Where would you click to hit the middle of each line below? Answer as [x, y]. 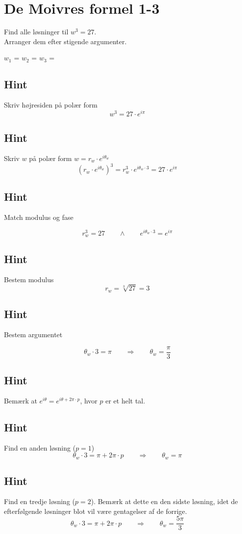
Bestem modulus [29, 279]
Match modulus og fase [39, 217]
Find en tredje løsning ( [39, 501]
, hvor [89, 400]
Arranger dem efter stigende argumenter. [65, 41]
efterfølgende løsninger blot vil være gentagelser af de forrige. [96, 511]
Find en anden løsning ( [40, 447]
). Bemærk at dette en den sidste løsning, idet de [164, 501]
